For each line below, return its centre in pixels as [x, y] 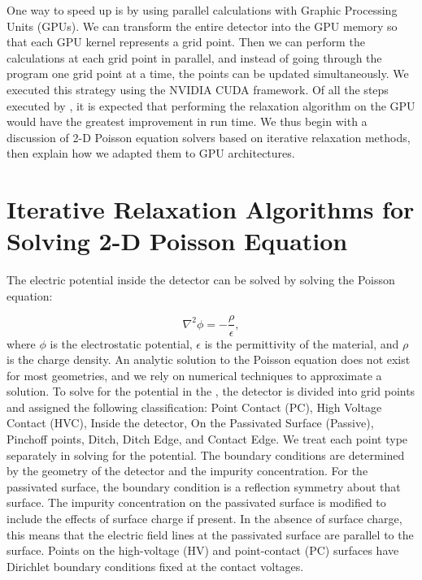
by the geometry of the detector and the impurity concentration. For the [187, 471]
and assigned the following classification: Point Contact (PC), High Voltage [194, 407]
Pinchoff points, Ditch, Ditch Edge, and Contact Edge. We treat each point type [207, 439]
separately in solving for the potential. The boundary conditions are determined [206, 454]
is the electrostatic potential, [121, 343]
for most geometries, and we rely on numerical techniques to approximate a [194, 375]
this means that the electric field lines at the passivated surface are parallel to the [210, 534]
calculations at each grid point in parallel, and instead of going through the [194, 57]
